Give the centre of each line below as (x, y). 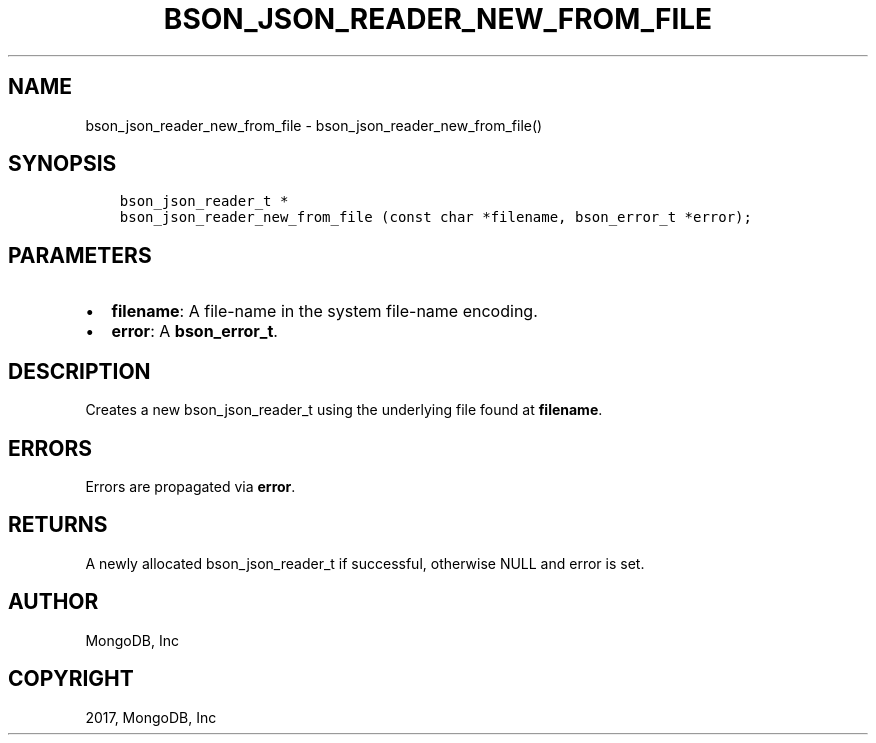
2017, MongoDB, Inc (151, 717)
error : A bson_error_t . (194, 331)
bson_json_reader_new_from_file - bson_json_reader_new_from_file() (314, 125)
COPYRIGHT (71, 679)
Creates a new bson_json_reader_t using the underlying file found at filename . (344, 410)
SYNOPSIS (62, 164)
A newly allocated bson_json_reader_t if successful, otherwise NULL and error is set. (365, 563)
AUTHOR (53, 602)
